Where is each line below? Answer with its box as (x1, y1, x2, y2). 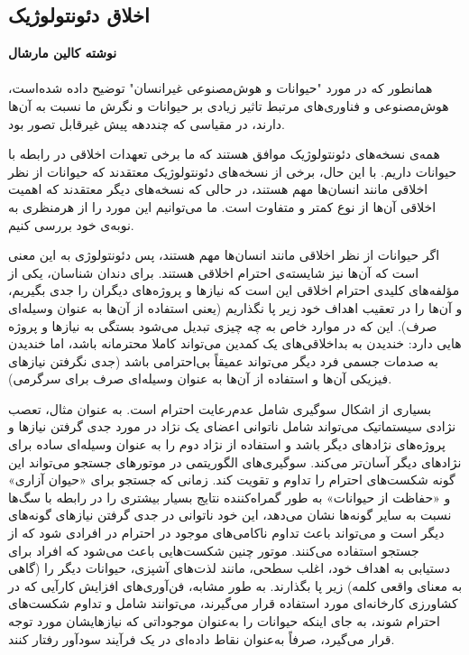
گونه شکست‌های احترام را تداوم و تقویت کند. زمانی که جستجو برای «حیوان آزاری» (8, 470, 455, 489)
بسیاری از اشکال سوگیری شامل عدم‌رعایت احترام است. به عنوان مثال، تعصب (8, 399, 432, 418)
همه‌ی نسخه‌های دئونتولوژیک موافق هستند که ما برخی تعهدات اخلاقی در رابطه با (8, 144, 440, 163)
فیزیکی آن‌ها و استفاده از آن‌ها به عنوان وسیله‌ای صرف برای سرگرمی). (8, 369, 392, 388)
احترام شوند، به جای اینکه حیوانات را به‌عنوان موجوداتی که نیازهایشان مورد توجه (8, 612, 440, 631)
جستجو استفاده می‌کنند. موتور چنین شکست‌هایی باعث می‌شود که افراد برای (8, 540, 419, 559)
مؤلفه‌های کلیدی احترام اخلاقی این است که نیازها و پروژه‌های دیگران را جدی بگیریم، (8, 281, 460, 300)
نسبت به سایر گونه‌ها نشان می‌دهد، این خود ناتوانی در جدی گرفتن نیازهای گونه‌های (8, 505, 452, 524)
